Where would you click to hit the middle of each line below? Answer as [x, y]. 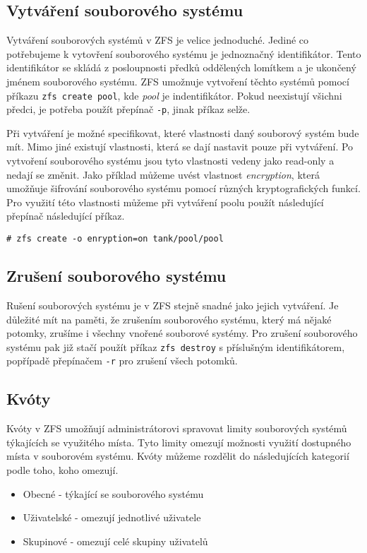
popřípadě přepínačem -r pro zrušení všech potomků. [122, 361]
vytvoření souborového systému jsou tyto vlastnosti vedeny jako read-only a [170, 161]
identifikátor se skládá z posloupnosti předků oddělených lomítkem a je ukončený [181, 67]
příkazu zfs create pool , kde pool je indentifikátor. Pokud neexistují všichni [174, 95]
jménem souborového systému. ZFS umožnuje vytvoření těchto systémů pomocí [178, 81]
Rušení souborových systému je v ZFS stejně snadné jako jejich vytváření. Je [173, 305]
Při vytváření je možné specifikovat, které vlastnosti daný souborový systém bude [183, 132]
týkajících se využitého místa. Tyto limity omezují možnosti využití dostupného [179, 442]
